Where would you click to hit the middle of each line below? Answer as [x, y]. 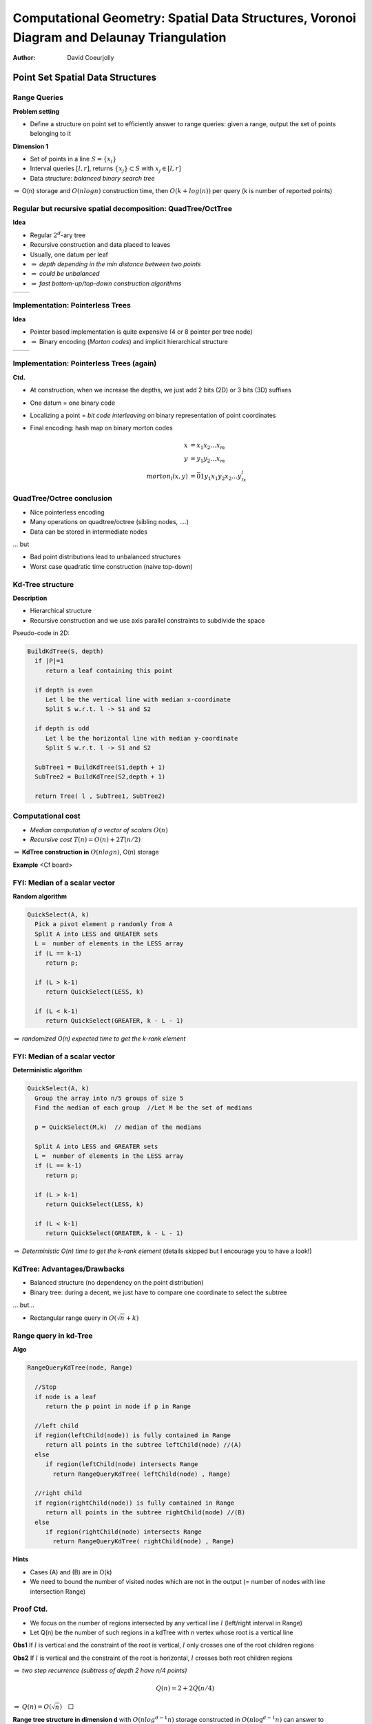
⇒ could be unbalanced [65, 274]
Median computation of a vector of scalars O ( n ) [99, 830]
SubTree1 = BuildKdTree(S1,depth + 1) [100, 767]
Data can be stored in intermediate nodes [89, 532]
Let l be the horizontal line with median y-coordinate [142, 738]
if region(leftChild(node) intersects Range [122, 1464]
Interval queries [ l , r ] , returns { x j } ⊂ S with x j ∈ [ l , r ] [106, 169]
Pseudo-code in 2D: [41, 633]
